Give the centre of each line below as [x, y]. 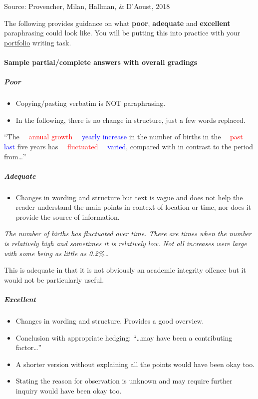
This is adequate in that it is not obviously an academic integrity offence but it [125, 270]
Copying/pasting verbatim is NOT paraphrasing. [91, 103]
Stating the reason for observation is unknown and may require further [124, 381]
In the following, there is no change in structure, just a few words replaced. [130, 120]
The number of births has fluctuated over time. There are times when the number [128, 233]
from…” [15, 156]
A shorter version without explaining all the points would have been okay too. [135, 364]
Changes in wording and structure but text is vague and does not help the [129, 197]
